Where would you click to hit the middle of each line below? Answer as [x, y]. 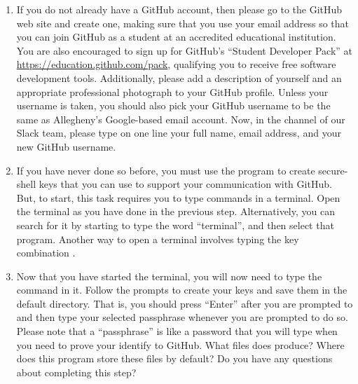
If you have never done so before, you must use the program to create [166, 170]
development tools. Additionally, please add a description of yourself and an [179, 77]
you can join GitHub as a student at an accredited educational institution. [176, 37]
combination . [46, 253]
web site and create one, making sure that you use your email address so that [183, 23]
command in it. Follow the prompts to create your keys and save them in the [182, 290]
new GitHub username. [66, 146]
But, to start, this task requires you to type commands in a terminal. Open [178, 197]
